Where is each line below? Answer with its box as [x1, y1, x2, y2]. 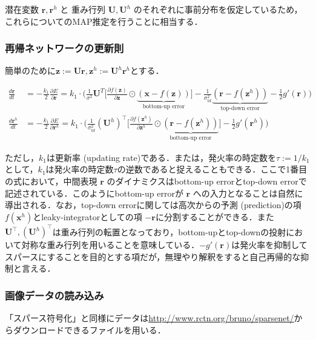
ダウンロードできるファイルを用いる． [13, 323, 166, 336]
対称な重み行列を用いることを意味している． [21, 238, 200, 251]
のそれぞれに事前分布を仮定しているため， [133, 3, 303, 15]
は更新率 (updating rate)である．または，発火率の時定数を [46, 151, 277, 163]
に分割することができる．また [156, 210, 274, 223]
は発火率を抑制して [231, 238, 308, 251]
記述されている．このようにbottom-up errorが [5, 186, 183, 199]
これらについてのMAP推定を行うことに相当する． [5, 15, 203, 27]
